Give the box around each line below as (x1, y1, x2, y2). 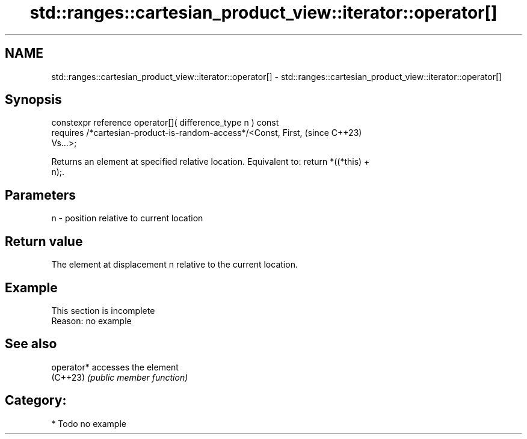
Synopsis (5, 92, 62, 108)
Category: (5, 393, 67, 408)
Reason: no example (51, 315, 132, 326)
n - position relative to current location (51, 213, 203, 224)
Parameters (5, 187, 76, 203)
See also (5, 336, 57, 352)
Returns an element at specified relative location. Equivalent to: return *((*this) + (51, 156, 370, 167)
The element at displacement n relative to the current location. (51, 259, 298, 270)
